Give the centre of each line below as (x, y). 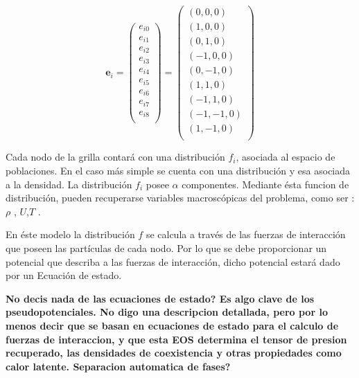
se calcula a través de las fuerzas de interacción (246, 234)
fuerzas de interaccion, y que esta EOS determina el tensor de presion (176, 339)
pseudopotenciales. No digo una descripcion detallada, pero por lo (167, 312)
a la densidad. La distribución (69, 184)
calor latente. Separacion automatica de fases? (118, 366)
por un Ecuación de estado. (64, 275)
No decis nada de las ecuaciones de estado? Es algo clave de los (160, 298)
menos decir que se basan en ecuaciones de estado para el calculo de (172, 325)
